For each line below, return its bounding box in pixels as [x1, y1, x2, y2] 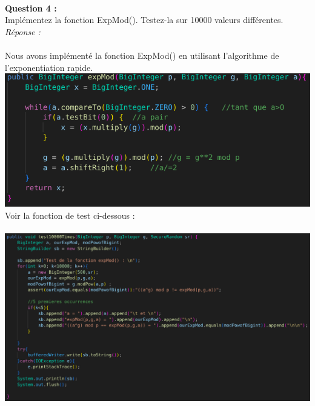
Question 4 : [5, 1, 57, 14]
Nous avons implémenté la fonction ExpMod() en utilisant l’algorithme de [5, 48, 279, 61]
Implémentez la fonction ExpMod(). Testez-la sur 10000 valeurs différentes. [5, 13, 283, 26]
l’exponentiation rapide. [5, 61, 93, 73]
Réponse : [5, 25, 41, 38]
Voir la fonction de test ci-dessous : [5, 209, 135, 222]
